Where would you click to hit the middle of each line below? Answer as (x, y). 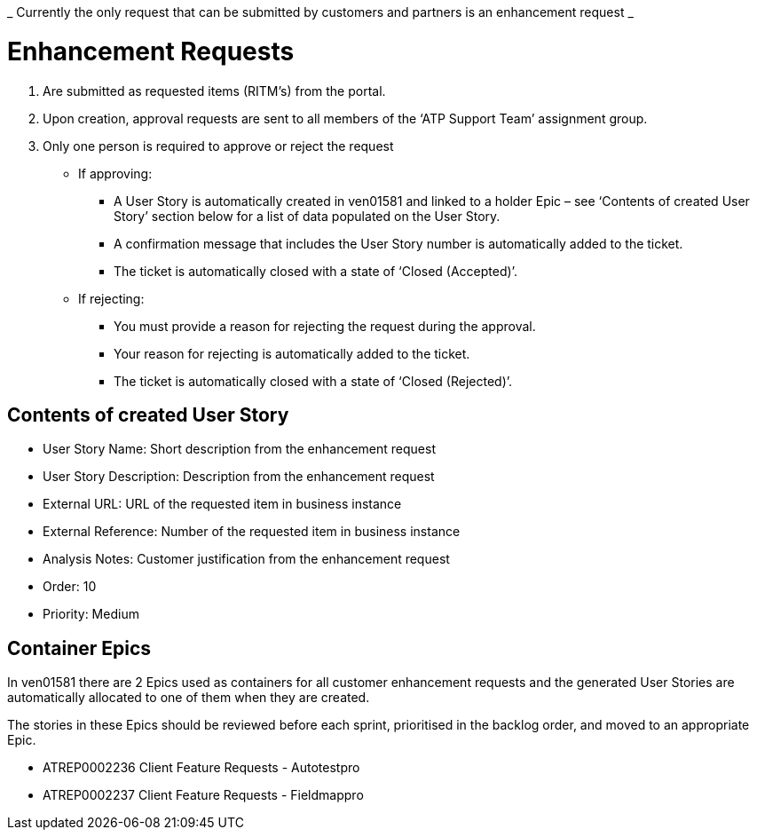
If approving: (115, 173)
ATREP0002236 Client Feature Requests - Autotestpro (201, 768)
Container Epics (79, 648)
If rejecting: (111, 298)
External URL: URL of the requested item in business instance (222, 504)
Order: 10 (70, 587)
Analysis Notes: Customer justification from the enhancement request (246, 559)
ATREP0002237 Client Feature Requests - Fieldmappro (203, 795)
